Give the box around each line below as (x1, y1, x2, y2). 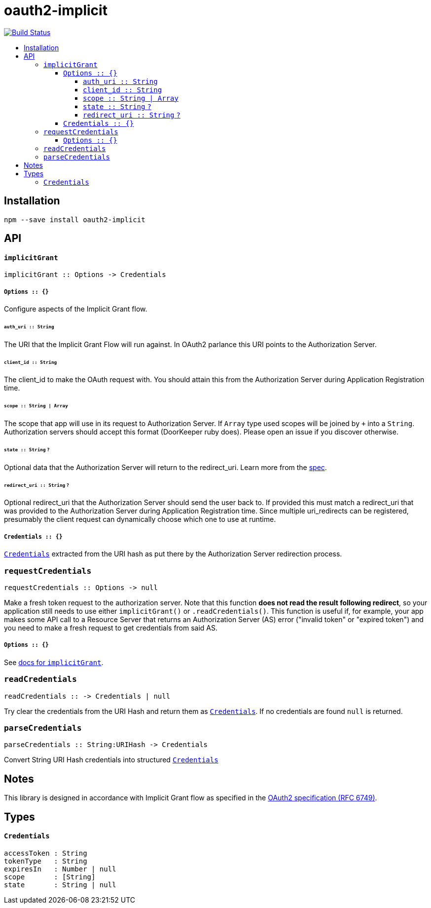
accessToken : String (4, 849, 87, 857)
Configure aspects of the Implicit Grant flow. (4, 305, 147, 314)
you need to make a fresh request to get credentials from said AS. (4, 623, 218, 632)
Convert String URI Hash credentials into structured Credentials (4, 755, 218, 764)
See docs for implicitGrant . (4, 658, 104, 667)
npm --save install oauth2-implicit (4, 215, 145, 224)
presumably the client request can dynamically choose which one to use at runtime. (4, 515, 276, 524)
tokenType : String (4, 857, 87, 865)
